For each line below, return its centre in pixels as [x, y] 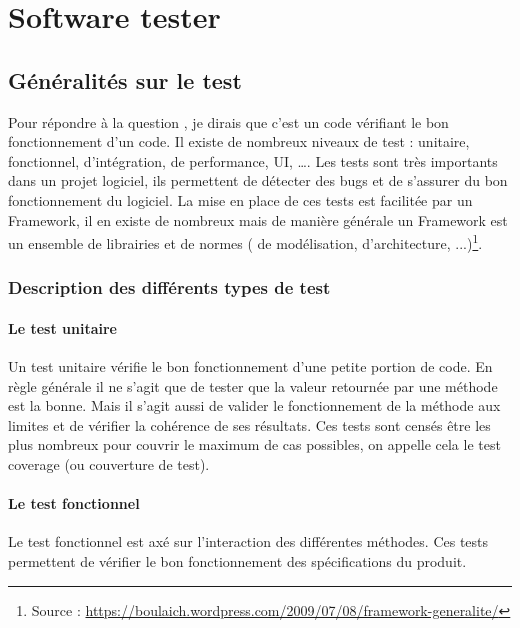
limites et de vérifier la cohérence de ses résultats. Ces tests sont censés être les [249, 424]
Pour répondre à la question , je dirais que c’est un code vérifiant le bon [228, 121]
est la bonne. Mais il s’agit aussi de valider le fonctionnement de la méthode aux [254, 405]
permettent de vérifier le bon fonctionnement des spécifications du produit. [237, 560]
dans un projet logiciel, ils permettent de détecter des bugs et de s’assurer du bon [258, 180]
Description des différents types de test [169, 287]
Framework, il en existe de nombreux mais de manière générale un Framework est [258, 219]
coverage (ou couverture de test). [109, 464]
